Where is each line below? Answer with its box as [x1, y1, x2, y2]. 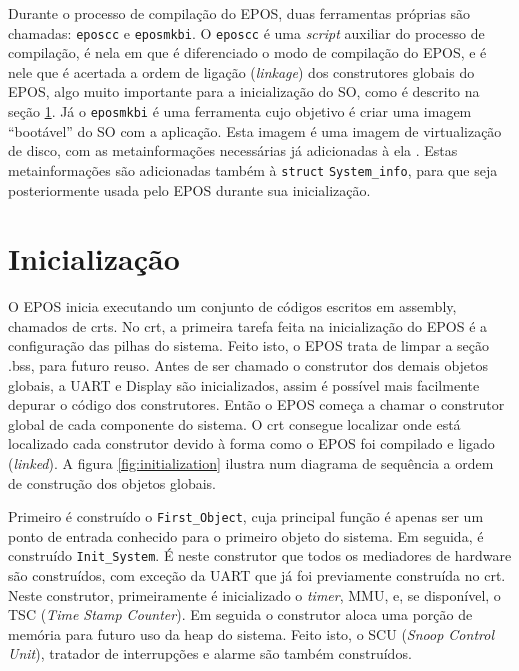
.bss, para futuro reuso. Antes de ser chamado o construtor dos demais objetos [8, 355, 489, 376]
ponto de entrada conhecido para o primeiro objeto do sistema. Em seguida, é [8, 525, 484, 546]
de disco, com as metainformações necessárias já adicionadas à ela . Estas [8, 140, 458, 161]
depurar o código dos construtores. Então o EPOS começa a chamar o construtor [8, 394, 505, 415]
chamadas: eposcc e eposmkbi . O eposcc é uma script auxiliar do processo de [8, 22, 485, 43]
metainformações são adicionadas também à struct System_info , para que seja [8, 159, 498, 180]
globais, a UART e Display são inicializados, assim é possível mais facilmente [8, 374, 480, 395]
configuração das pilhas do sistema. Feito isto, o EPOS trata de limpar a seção [8, 335, 490, 356]
